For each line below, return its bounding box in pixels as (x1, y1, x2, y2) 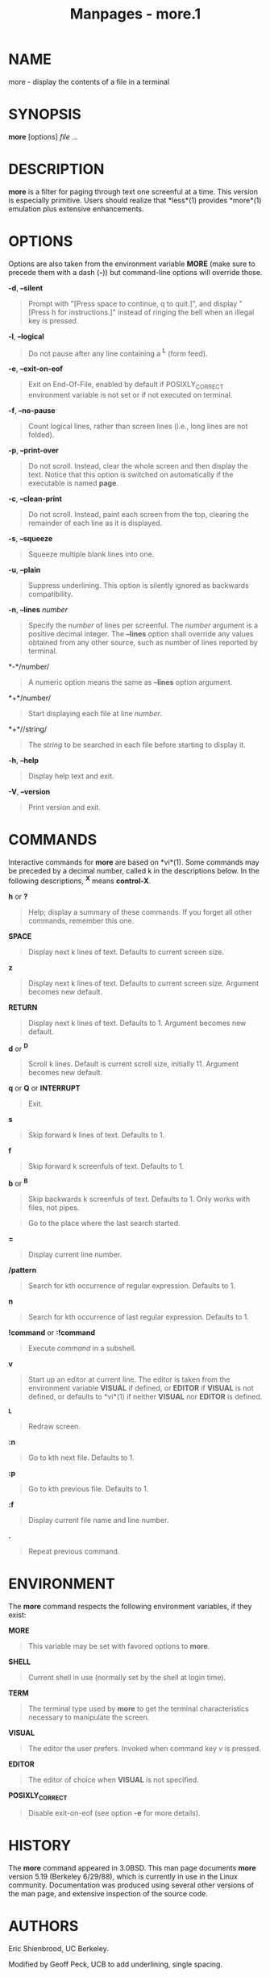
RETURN (8, 1002, 38, 1012)
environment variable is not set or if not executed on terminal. (27, 390, 233, 400)
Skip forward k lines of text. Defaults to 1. (27, 1130, 165, 1140)
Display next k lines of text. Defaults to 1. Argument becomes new (27, 1018, 247, 1028)
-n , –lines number (8, 605, 69, 615)
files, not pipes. (27, 1203, 80, 1212)
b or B (8, 1177, 28, 1188)
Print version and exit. (27, 803, 101, 812)
